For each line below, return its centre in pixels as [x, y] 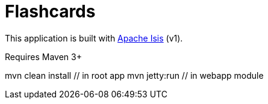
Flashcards [50, 11]
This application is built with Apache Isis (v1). [94, 38]
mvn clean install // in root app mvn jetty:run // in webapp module [134, 75]
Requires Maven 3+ [43, 57]
